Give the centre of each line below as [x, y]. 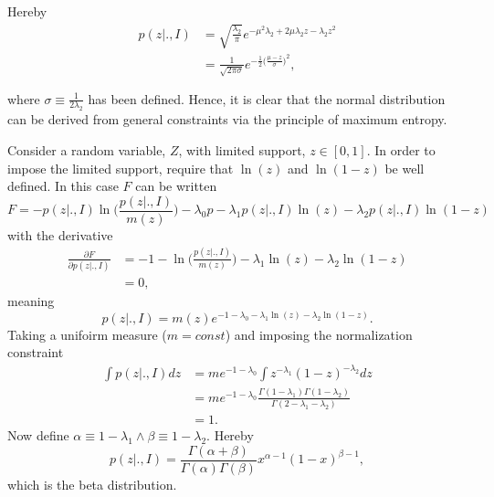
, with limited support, [242, 149]
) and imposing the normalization [319, 334]
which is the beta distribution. [92, 484]
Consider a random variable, [87, 149]
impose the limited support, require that [121, 168]
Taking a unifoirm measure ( [87, 334]
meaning [31, 301]
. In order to [401, 149]
